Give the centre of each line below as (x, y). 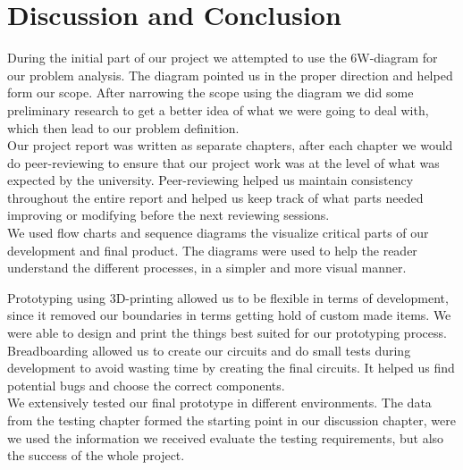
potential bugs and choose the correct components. (146, 385)
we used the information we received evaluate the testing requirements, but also (226, 437)
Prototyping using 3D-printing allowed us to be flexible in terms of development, (228, 297)
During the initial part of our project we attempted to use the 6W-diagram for (223, 58)
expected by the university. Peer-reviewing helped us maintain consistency (210, 180)
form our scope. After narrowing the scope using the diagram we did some (210, 92)
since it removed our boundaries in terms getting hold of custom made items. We (229, 315)
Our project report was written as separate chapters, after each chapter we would (230, 145)
